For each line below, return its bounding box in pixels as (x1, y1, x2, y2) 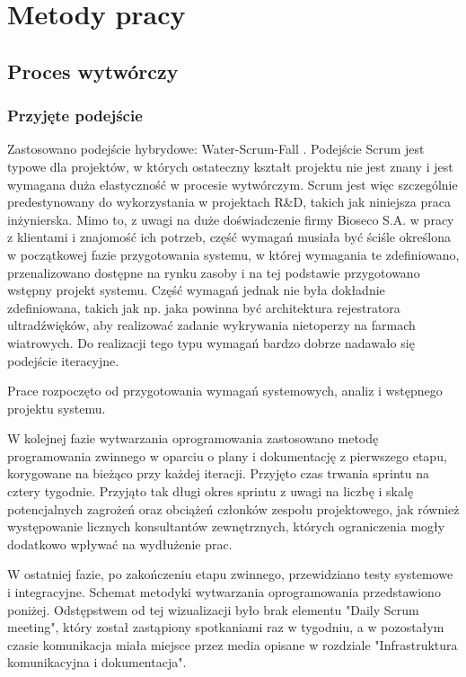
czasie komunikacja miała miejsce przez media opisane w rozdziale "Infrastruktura (7, 635, 458, 654)
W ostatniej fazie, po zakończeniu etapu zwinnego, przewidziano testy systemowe (7, 565, 453, 583)
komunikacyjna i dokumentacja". (7, 653, 187, 672)
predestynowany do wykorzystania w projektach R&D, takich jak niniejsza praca (7, 192, 451, 211)
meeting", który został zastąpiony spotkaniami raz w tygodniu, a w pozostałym (7, 618, 444, 637)
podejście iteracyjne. (7, 351, 119, 370)
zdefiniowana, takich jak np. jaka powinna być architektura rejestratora (7, 298, 400, 316)
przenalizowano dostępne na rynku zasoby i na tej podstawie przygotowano (7, 263, 420, 281)
